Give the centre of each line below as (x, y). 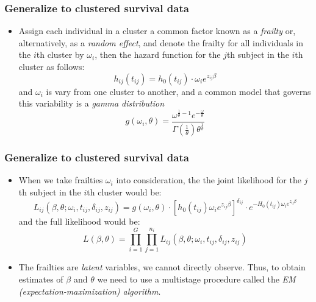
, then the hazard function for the (158, 54)
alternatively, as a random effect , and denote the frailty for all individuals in (161, 42)
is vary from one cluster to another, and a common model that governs (178, 91)
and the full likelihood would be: (79, 221)
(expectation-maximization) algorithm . (90, 291)
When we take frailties (61, 180)
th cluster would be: (124, 191)
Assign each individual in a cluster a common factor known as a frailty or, (157, 31)
